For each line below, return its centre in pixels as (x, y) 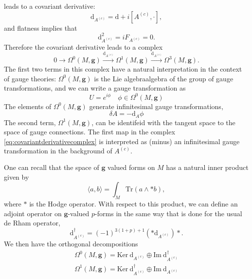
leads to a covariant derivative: (50, 6)
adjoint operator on (33, 213)
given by (17, 177)
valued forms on (131, 167)
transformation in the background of (58, 151)
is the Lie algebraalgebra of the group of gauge (164, 78)
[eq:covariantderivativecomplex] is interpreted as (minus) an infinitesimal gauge (122, 141)
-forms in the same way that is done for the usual (169, 213)
